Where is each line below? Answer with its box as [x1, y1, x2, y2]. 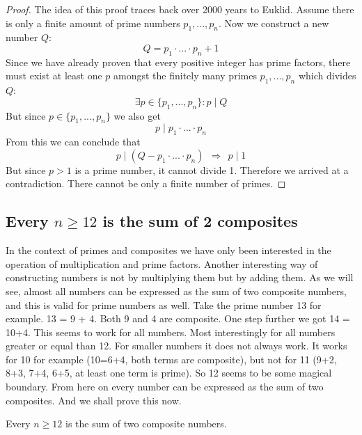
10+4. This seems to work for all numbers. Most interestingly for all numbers [6, 324, 336, 339]
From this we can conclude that [6, 134, 141, 149]
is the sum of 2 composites [102, 210, 298, 232]
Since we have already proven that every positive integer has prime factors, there [6, 54, 351, 69]
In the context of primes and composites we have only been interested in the [6, 243, 331, 258]
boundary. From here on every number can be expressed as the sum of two [6, 379, 324, 394]
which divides [298, 68, 356, 83]
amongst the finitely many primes [113, 68, 257, 83]
